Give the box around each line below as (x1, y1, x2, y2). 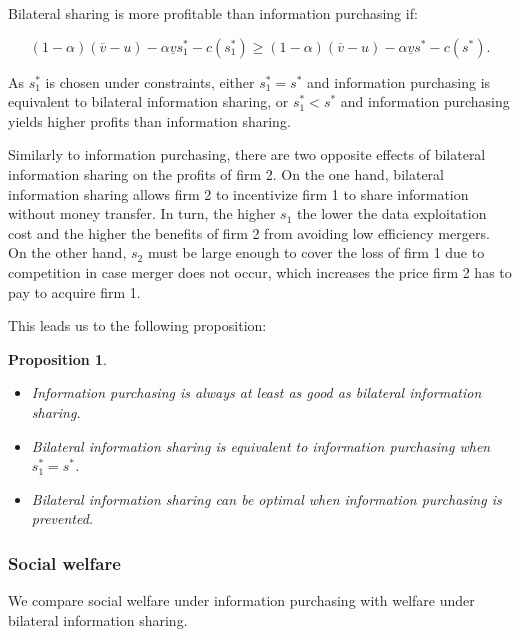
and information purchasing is (307, 71, 491, 92)
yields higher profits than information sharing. (8, 110, 291, 131)
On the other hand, (8, 242, 127, 263)
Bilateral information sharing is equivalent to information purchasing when (31, 435, 491, 456)
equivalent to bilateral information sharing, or (8, 91, 289, 112)
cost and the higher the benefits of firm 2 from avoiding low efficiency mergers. (8, 222, 490, 243)
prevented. (31, 508, 94, 529)
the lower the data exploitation (297, 203, 487, 224)
